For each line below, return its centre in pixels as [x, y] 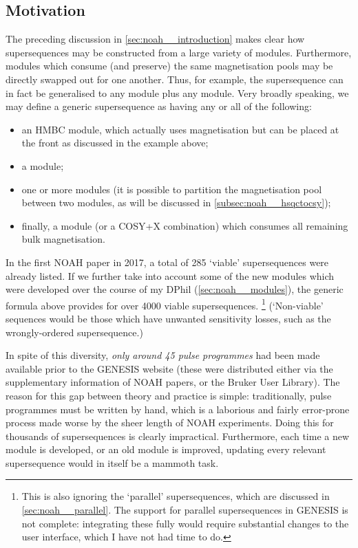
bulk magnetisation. [63, 239]
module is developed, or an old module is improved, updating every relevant [166, 449]
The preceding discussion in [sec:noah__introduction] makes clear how [155, 39]
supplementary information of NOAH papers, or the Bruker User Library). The [173, 382]
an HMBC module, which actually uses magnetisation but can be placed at [180, 129]
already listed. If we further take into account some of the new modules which [170, 275]
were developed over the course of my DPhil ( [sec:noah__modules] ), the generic [175, 289]
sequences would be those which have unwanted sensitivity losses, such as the [168, 318]
